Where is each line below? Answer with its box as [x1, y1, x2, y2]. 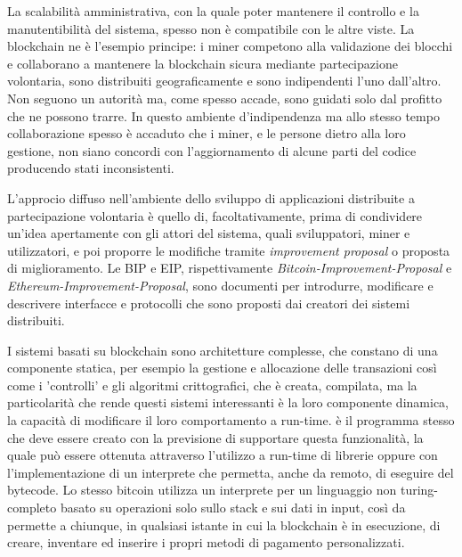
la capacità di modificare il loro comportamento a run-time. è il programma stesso [7, 411, 455, 430]
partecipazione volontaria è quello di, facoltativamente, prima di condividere [7, 206, 423, 225]
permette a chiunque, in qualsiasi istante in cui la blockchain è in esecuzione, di [7, 515, 441, 534]
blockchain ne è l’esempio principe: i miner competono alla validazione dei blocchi [7, 37, 453, 55]
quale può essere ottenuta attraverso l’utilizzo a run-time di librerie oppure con [7, 446, 438, 464]
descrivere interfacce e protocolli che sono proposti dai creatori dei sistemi [7, 293, 410, 312]
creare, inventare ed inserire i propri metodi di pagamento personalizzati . [7, 533, 405, 552]
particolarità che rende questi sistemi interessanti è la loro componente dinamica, [7, 393, 449, 412]
